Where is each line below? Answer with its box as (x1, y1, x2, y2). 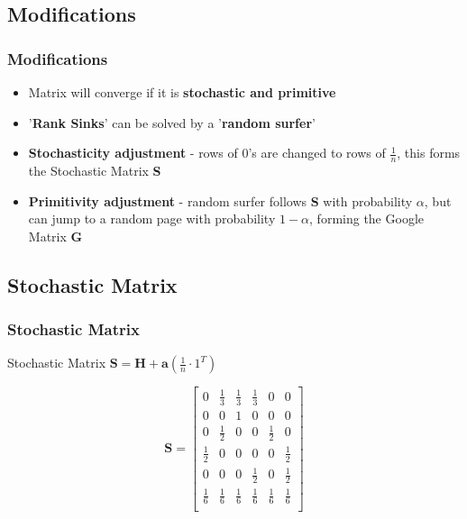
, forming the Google (309, 209, 424, 228)
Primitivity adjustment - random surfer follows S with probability (28, 191, 413, 210)
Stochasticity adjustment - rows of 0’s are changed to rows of (28, 143, 386, 162)
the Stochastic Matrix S (28, 161, 161, 180)
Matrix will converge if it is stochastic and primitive (28, 83, 336, 101)
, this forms (397, 143, 461, 162)
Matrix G (28, 226, 83, 245)
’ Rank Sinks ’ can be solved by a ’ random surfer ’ (28, 113, 316, 132)
